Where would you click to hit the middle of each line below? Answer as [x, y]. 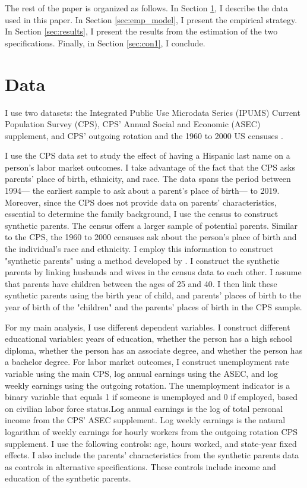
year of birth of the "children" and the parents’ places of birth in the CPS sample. [153, 307]
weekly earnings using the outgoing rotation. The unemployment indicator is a [148, 385]
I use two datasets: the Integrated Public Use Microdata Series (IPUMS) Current [153, 112]
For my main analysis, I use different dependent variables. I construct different [148, 327]
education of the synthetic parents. [68, 478]
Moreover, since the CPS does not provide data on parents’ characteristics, [141, 202]
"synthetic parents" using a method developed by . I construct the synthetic [142, 260]
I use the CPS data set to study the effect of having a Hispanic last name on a [148, 155]
